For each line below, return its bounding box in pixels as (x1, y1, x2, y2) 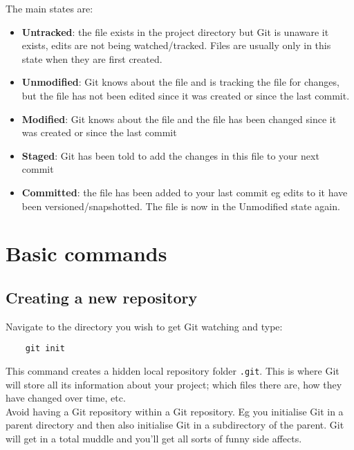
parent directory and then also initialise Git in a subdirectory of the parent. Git (6, 418, 344, 432)
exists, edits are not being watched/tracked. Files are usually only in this (21, 38, 331, 53)
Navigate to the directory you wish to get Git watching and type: (6, 319, 283, 333)
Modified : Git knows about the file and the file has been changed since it (21, 111, 337, 126)
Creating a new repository (6, 286, 198, 308)
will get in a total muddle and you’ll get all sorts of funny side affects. (6, 431, 302, 445)
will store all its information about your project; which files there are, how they (6, 377, 342, 391)
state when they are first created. (21, 51, 162, 66)
